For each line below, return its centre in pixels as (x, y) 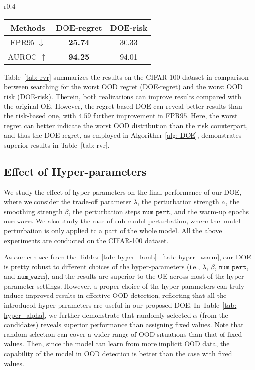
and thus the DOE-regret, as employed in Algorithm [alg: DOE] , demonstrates (123, 135)
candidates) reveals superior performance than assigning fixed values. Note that (124, 324)
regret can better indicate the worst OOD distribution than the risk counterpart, (126, 125)
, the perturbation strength (178, 202)
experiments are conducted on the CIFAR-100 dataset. (86, 240)
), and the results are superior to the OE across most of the (135, 276)
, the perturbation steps (104, 211)
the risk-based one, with (40, 115)
